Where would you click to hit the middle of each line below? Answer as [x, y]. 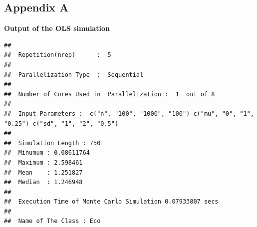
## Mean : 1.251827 [43, 172]
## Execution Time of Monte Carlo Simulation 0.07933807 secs [111, 202]
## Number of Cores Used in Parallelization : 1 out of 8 [110, 94]
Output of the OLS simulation [57, 28]
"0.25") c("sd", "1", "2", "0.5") [61, 123]
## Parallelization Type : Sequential [74, 75]
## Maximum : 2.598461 [43, 162]
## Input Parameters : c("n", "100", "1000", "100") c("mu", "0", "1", [129, 113]
